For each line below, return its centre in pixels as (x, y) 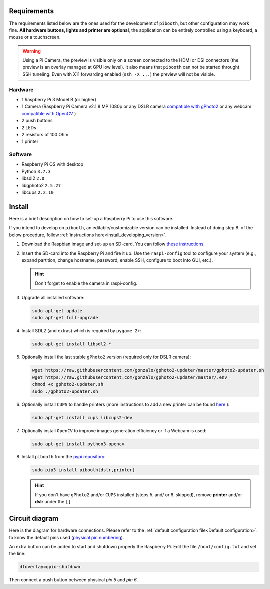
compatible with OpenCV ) (49, 113)
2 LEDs (29, 127)
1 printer (30, 141)
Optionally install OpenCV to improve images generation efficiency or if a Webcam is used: (114, 430)
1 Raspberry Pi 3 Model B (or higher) (59, 99)
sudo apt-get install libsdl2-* (72, 344)
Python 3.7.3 (36, 171)
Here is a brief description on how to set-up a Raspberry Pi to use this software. (91, 218)
